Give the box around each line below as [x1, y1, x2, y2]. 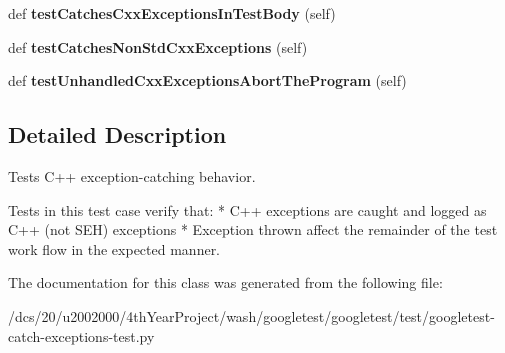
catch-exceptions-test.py [8, 325, 155, 346]
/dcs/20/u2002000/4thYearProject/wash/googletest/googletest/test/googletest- [8, 305, 495, 326]
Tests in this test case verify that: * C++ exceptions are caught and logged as [8, 199, 487, 220]
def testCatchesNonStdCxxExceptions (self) [8, 36, 308, 57]
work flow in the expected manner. [8, 238, 221, 259]
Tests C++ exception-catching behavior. [8, 165, 256, 186]
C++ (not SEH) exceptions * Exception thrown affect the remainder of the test [8, 219, 498, 240]
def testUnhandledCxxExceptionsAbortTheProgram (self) [8, 70, 407, 91]
